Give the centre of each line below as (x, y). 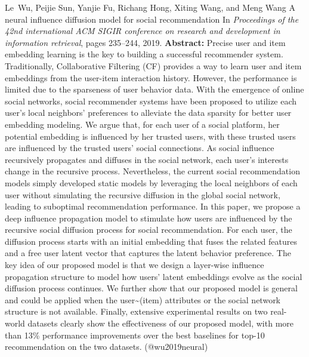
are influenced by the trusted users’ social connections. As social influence (140, 148)
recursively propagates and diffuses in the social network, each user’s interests (147, 159)
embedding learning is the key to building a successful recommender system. (144, 54)
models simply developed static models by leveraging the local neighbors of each (151, 182)
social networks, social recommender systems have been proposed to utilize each (151, 101)
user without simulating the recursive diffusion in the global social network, (143, 194)
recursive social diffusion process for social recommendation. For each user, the (149, 230)
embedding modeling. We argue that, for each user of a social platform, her (142, 124)
